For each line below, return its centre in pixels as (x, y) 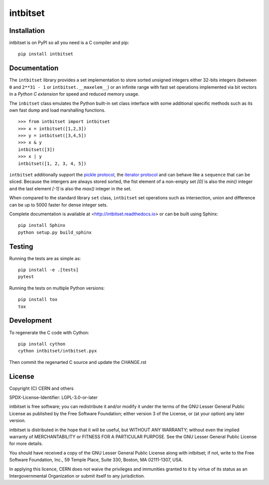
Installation (27, 31)
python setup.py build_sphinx (55, 232)
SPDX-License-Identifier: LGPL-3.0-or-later (54, 398)
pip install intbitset (46, 54)
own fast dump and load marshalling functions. (57, 110)
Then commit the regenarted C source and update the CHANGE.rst (78, 362)
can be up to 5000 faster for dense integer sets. (59, 205)
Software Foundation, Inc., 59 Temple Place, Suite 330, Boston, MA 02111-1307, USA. (96, 460)
